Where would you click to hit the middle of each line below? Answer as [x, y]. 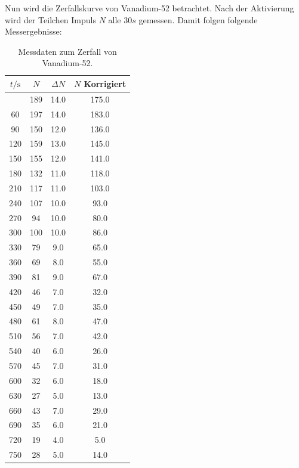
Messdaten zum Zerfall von [67, 51]
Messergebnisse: [33, 31]
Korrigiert [105, 83]
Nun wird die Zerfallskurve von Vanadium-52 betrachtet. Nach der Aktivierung [149, 8]
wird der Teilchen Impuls [50, 19]
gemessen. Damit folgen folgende [198, 19]
